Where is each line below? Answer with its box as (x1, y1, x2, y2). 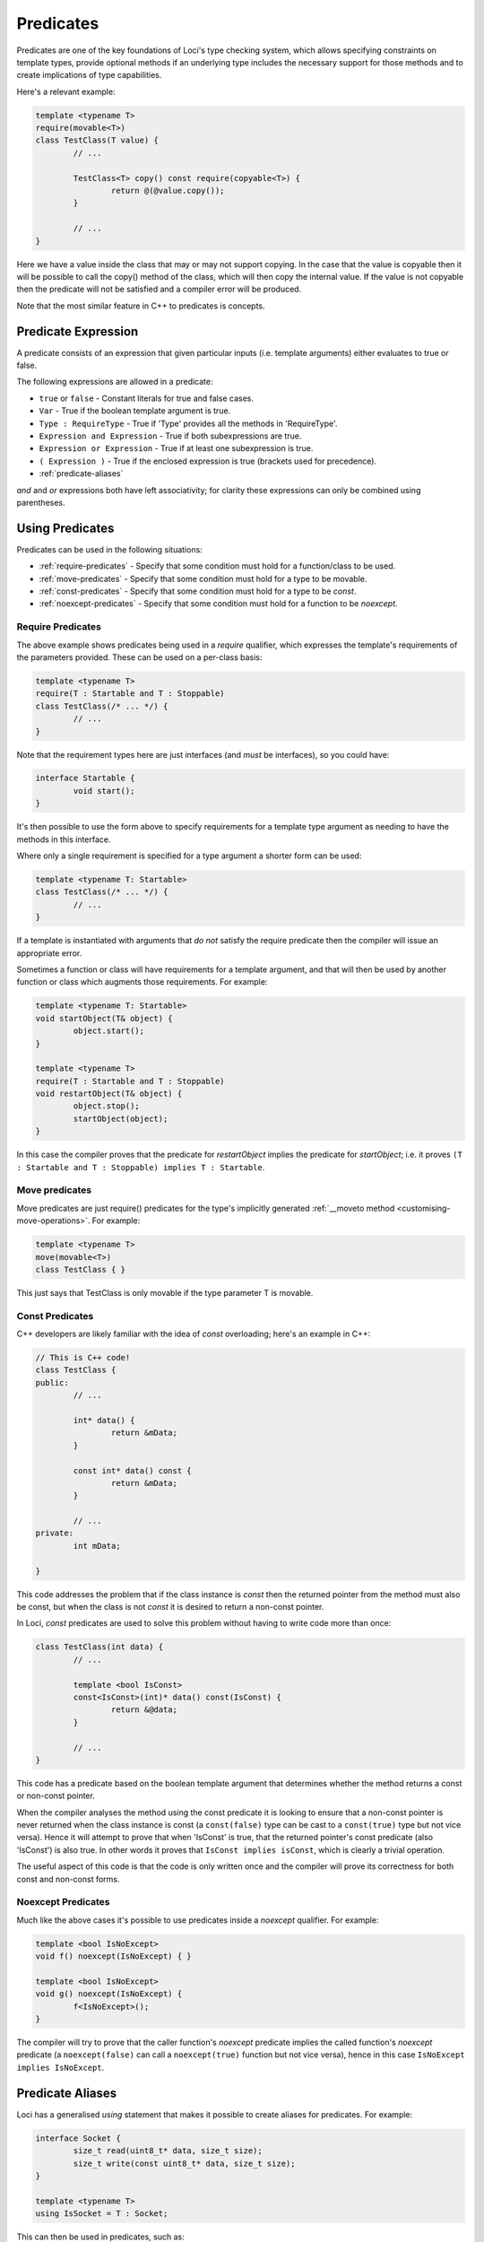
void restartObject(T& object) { (35, 1089, 183, 1099)
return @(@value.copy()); (110, 186, 225, 196)
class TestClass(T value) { (35, 135, 159, 145)
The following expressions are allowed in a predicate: (16, 377, 213, 387)
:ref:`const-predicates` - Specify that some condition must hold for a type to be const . (39, 586, 357, 596)
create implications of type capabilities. (16, 70, 162, 81)
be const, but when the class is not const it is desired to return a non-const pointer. (16, 1602, 324, 1612)
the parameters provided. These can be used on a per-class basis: (16, 651, 263, 663)
